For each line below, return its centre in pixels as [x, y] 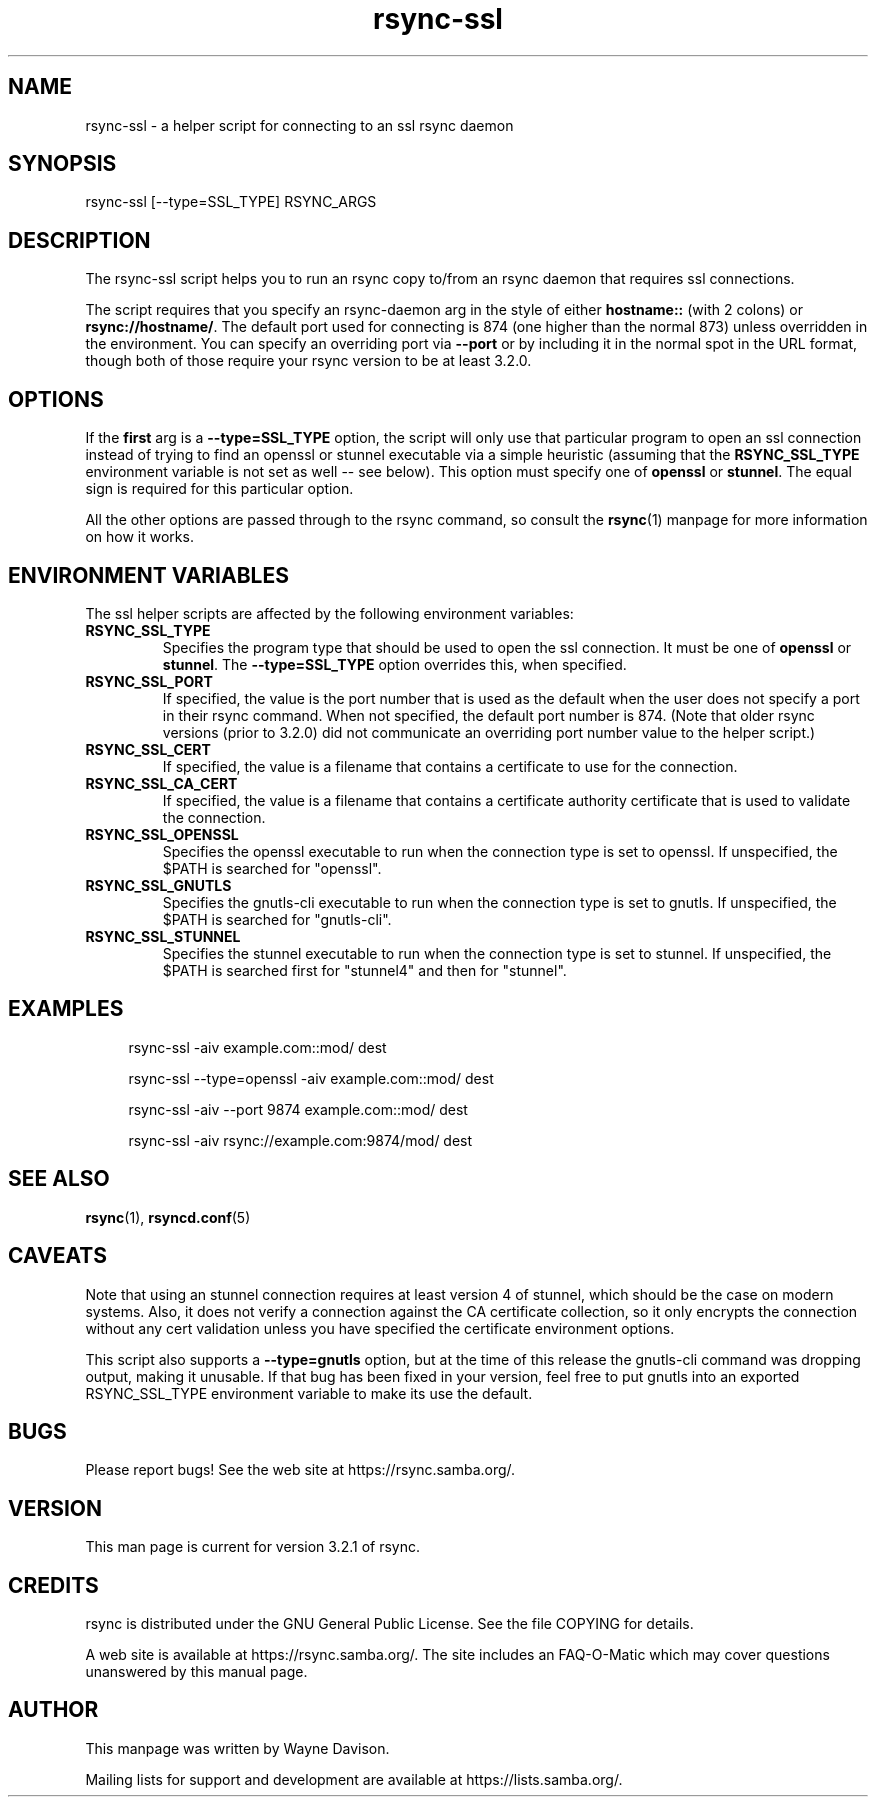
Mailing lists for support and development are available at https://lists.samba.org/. [354, 1779]
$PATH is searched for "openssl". [272, 868]
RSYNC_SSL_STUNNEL [163, 936]
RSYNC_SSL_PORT [149, 681]
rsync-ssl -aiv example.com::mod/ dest [257, 1047]
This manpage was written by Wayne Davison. [237, 1748]
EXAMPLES [66, 1009]
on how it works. [139, 537]
